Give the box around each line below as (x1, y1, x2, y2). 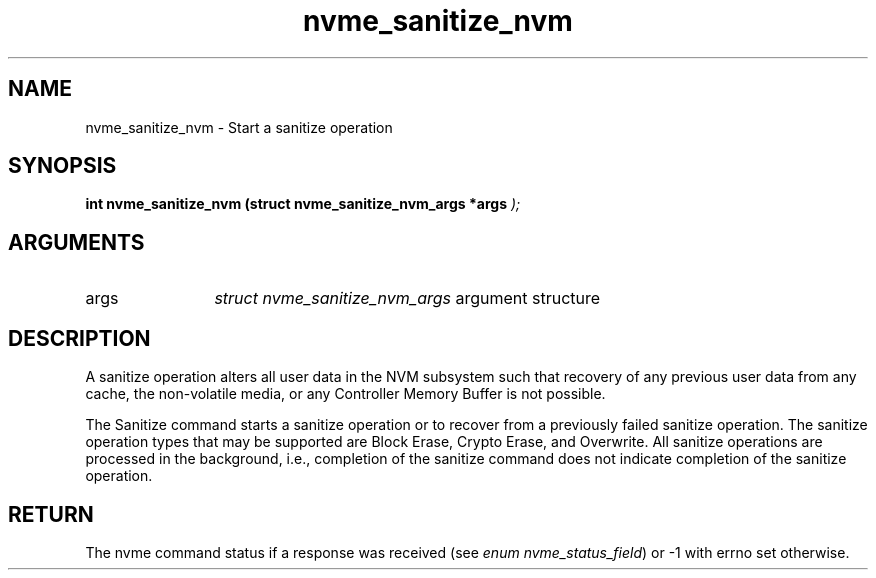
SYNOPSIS (8, 153, 117, 179)
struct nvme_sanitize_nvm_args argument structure (214, 288, 601, 309)
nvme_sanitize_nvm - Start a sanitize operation (85, 118, 393, 136)
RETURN (8, 501, 94, 527)
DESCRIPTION (8, 325, 151, 351)
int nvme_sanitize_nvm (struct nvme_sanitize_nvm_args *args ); (85, 195, 521, 213)
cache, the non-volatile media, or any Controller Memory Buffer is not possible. (85, 385, 606, 403)
